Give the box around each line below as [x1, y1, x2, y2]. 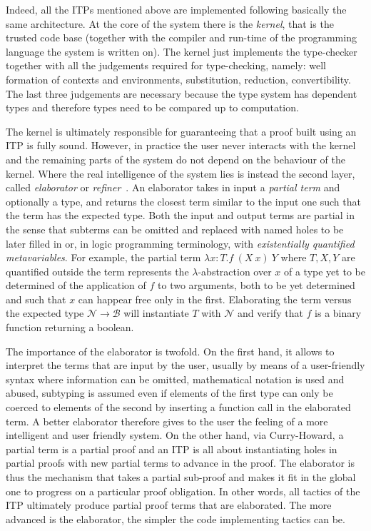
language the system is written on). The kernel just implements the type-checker [6, 44, 357, 59]
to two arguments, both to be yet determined [158, 278, 355, 293]
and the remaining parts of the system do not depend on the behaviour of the [6, 151, 345, 166]
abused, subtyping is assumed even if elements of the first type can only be [6, 385, 333, 400]
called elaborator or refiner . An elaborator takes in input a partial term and [6, 180, 340, 195]
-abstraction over [198, 263, 272, 278]
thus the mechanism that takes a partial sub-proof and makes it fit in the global [6, 470, 356, 484]
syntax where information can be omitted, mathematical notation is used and [6, 371, 345, 386]
